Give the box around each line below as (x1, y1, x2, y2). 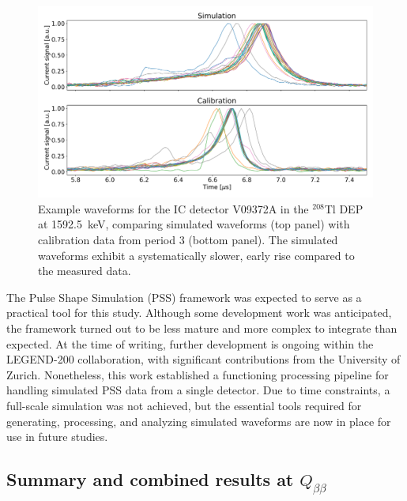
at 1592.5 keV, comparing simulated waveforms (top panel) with (38, 216, 350, 232)
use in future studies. (6, 428, 108, 445)
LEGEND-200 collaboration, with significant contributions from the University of (6, 351, 401, 367)
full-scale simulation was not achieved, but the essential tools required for (6, 397, 362, 413)
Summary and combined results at (6, 467, 294, 492)
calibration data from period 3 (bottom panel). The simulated (38, 232, 338, 247)
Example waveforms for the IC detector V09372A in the (38, 200, 309, 217)
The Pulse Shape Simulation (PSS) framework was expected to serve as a (6, 288, 362, 305)
